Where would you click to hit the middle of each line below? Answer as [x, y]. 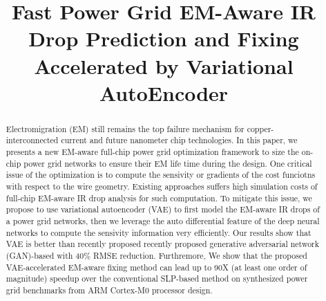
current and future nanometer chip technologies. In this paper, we [179, 140]
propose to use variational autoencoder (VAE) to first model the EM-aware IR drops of [163, 209]
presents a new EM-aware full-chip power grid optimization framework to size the [152, 152]
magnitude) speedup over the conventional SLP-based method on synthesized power [157, 279]
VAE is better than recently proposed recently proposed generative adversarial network [163, 244]
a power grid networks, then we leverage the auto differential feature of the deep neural [163, 220]
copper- [260, 128]
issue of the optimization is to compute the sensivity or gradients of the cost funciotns [161, 175]
